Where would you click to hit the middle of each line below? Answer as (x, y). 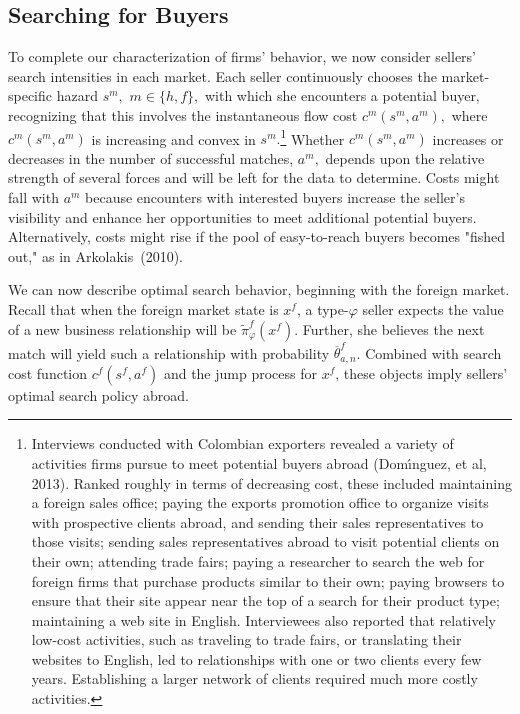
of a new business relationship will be (122, 328)
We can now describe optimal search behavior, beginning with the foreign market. (259, 289)
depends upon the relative (405, 157)
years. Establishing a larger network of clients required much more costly (254, 678)
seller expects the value (433, 308)
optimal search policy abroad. (99, 394)
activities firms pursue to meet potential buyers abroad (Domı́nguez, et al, (259, 462)
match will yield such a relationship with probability (169, 352)
